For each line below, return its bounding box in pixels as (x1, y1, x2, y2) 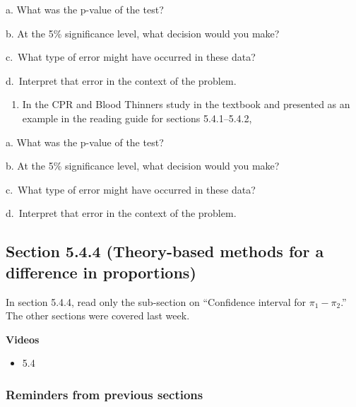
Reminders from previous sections (6, 385, 203, 403)
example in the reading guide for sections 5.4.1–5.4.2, (22, 110, 252, 125)
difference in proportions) (6, 261, 196, 283)
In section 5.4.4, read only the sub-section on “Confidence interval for (6, 294, 307, 309)
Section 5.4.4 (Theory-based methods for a (6, 240, 324, 262)
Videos (6, 331, 40, 346)
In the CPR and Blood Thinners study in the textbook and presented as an (22, 97, 350, 112)
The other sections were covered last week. (6, 308, 190, 323)
